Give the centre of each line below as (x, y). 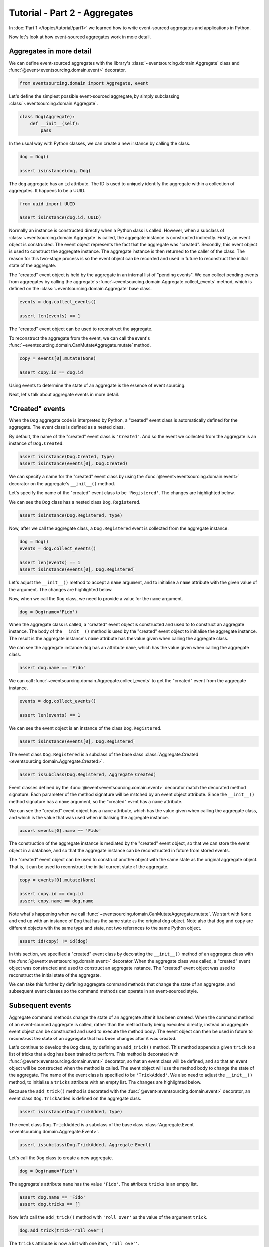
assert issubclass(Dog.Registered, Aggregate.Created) (88, 774)
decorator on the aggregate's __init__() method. (62, 483)
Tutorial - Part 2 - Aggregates (71, 13)
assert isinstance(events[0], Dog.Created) (74, 464)
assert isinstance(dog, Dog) (55, 171)
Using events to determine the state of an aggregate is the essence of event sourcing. (97, 385)
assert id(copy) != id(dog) (54, 941)
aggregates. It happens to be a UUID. (47, 191)
